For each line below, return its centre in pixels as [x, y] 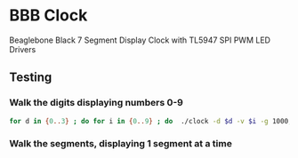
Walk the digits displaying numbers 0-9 [97, 103]
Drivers [23, 49]
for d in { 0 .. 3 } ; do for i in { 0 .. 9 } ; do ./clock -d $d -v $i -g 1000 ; [151, 121]
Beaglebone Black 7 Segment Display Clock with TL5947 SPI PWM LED [140, 40]
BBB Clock [48, 16]
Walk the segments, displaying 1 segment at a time [121, 144]
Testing [31, 78]
